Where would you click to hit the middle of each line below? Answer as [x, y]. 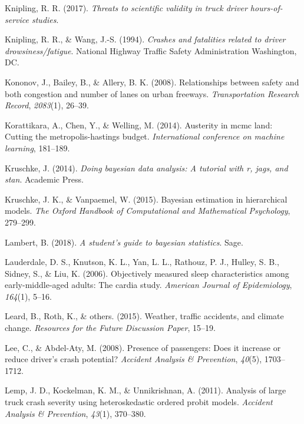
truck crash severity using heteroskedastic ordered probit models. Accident [139, 402]
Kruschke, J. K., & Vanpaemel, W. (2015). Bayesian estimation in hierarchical [146, 199]
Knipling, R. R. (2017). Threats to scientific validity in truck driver [126, 8]
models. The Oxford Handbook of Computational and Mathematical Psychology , [148, 211]
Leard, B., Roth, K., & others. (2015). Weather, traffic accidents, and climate [144, 316]
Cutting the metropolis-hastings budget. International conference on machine [145, 136]
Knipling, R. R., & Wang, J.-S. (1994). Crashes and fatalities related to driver [145, 39]
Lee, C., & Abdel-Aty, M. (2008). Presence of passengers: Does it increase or [143, 347]
